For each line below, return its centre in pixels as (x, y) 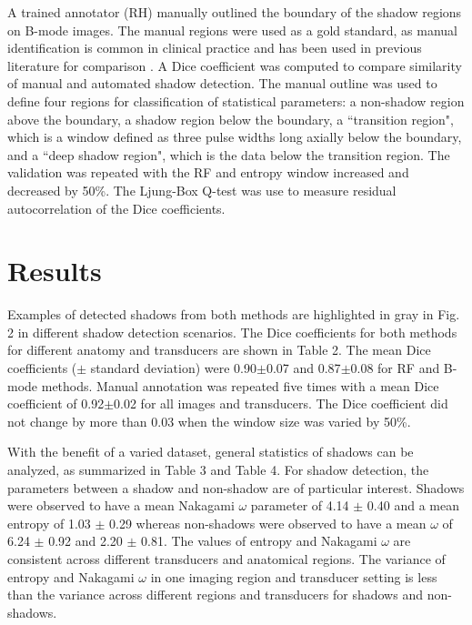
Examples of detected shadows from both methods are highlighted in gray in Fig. (234, 314)
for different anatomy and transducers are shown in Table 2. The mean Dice (219, 350)
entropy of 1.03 (49, 523)
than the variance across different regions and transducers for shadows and (215, 595)
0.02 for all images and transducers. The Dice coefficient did (281, 403)
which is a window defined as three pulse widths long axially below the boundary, (235, 137)
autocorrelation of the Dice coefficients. (116, 208)
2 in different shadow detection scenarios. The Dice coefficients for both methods (232, 332)
